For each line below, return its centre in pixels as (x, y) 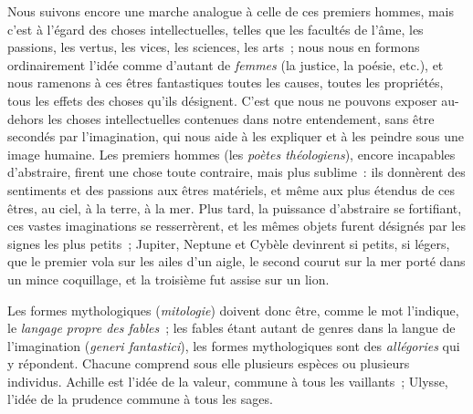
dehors (26, 118)
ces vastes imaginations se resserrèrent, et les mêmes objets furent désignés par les (236, 226)
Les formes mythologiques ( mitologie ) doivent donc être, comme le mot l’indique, (233, 310)
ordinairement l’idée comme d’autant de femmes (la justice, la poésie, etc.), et (226, 64)
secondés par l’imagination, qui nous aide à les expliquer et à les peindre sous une (236, 136)
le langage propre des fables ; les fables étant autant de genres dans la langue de (231, 328)
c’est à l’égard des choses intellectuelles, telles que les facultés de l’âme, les (215, 29)
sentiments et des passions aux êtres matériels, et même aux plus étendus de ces (231, 189)
